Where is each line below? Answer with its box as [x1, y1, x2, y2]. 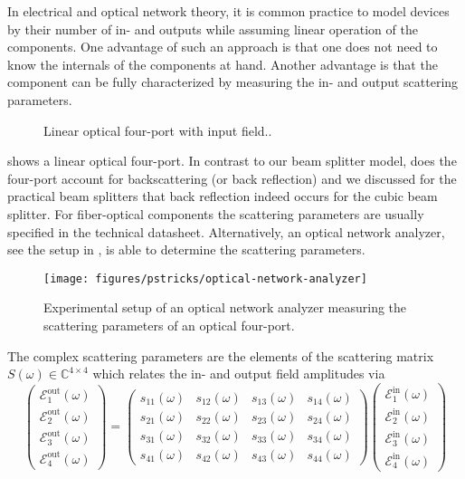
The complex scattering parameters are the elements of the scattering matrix [7, 346, 434, 365]
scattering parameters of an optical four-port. [43, 315, 295, 334]
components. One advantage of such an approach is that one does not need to [7, 37, 438, 56]
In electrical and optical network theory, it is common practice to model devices [7, 2, 450, 20]
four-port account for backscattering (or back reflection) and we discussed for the [7, 168, 457, 187]
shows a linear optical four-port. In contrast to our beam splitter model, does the [7, 151, 457, 170]
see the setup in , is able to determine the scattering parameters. [7, 240, 365, 259]
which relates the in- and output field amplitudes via [92, 364, 385, 383]
